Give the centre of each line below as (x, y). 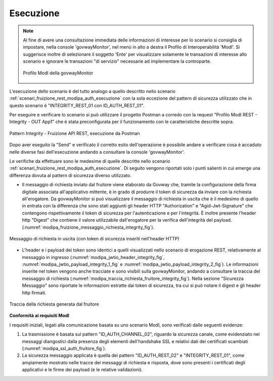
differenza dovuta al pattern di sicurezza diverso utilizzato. (70, 175)
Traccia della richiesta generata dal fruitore (54, 304)
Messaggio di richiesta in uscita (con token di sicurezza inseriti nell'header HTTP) (94, 238)
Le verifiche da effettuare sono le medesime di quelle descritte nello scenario (90, 161)
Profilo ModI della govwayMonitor (58, 73)
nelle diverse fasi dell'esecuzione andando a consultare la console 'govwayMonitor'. (97, 152)
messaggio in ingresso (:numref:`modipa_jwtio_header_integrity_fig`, (93, 257)
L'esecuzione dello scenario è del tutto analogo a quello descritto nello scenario (92, 91)
